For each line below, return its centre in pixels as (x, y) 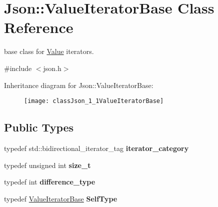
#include (18, 68)
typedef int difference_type (50, 182)
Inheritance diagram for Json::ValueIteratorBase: (79, 85)
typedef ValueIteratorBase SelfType (61, 198)
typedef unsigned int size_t (47, 165)
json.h (52, 68)
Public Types (39, 127)
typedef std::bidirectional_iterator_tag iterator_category (96, 148)
